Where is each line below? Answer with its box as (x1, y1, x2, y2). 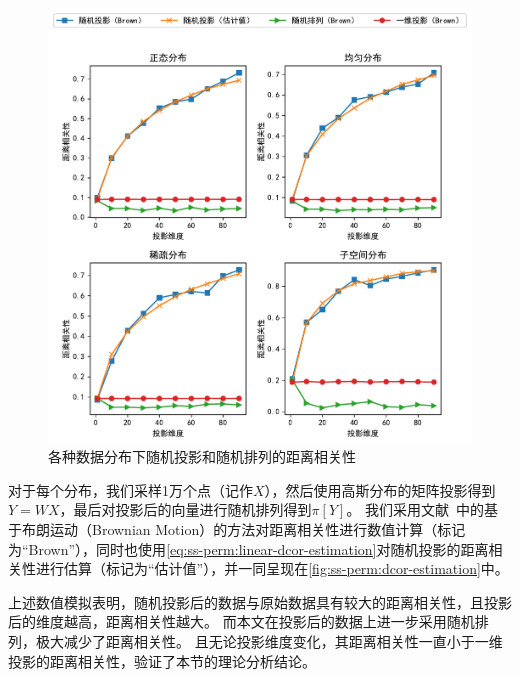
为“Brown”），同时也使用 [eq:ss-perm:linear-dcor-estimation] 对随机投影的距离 (8, 538, 489, 559)
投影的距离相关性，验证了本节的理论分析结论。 (8, 650, 316, 671)
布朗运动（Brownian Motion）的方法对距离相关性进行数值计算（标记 (21, 518, 466, 539)
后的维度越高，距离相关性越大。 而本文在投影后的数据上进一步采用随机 (8, 611, 475, 632)
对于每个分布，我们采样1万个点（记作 (8, 479, 253, 500)
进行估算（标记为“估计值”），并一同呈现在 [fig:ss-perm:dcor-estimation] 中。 (35, 558, 509, 579)
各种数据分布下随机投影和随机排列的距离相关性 (48, 446, 356, 467)
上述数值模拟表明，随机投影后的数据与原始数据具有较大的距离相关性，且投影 (8, 591, 512, 612)
